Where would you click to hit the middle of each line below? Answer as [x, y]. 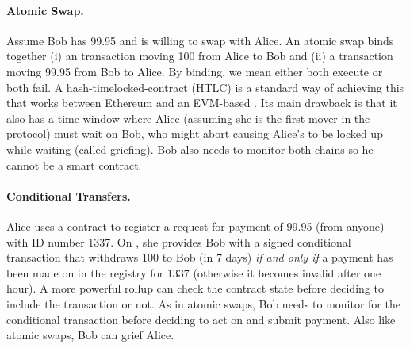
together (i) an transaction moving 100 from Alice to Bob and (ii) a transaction [200, 56]
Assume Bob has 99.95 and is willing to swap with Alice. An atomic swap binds [200, 40]
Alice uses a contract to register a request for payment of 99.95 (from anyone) [195, 226]
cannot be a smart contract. [74, 164]
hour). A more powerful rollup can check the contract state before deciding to [195, 288]
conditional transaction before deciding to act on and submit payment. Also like [201, 319]
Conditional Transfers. [69, 195]
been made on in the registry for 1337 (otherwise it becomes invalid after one [194, 272]
